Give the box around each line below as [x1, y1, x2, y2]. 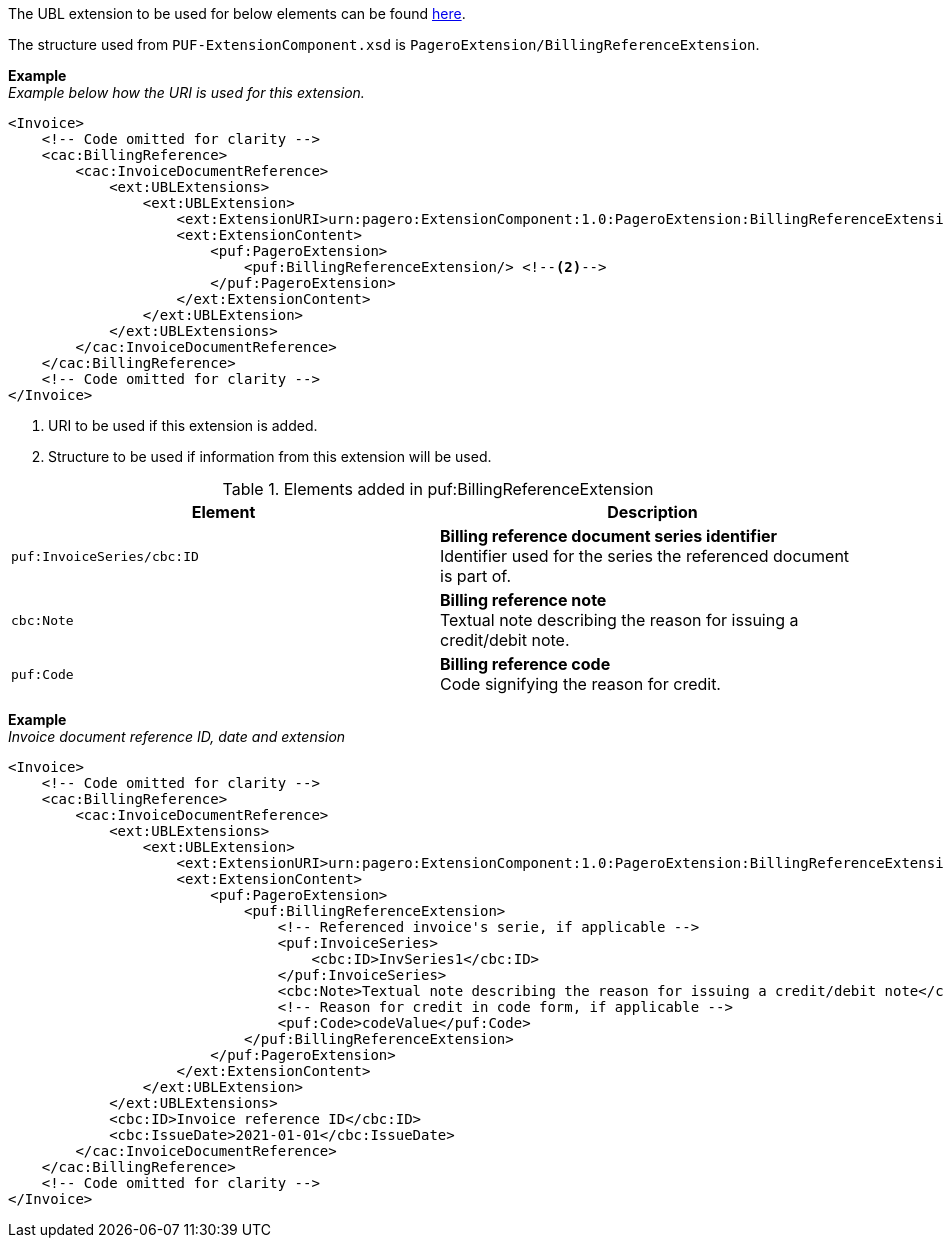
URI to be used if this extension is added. [48, 417, 318, 434]
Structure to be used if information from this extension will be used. [48, 448, 492, 465]
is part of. [440, 566, 511, 586]
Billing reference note [440, 590, 607, 610]
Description [607, 502, 698, 522]
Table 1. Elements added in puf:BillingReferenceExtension [222, 479, 654, 499]
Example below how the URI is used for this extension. [8, 84, 365, 101]
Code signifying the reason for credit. [440, 674, 721, 694]
